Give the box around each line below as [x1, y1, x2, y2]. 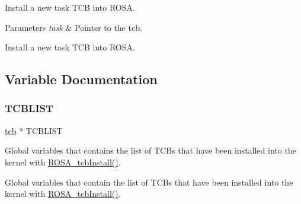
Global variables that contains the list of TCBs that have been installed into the [5, 144, 296, 157]
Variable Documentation [5, 70, 158, 88]
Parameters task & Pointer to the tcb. [5, 21, 142, 33]
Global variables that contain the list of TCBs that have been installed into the [5, 176, 293, 188]
